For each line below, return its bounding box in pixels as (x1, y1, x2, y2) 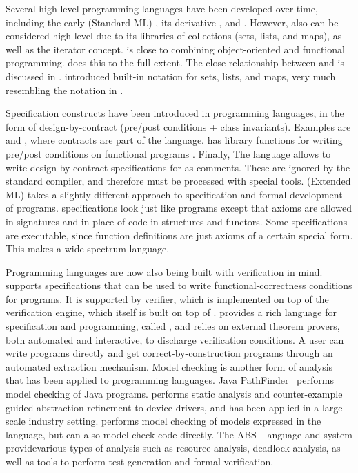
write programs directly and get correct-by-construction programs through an (6, 346, 333, 360)
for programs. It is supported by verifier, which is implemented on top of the (6, 291, 329, 306)
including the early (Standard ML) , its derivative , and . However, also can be (6, 15, 339, 29)
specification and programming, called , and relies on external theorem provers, (6, 319, 340, 333)
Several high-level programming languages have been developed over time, (6, 1, 318, 15)
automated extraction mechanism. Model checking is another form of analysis (6, 359, 333, 373)
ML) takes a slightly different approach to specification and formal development (6, 187, 343, 201)
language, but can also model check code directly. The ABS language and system (6, 427, 352, 441)
